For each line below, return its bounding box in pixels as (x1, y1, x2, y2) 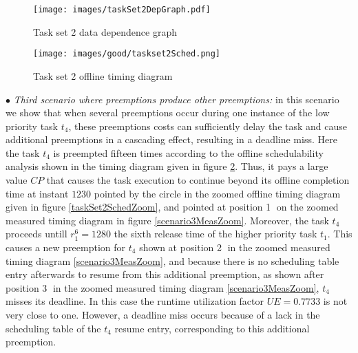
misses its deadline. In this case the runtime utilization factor (6, 294, 264, 308)
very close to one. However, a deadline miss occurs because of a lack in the (6, 308, 320, 321)
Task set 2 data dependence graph (33, 24, 178, 39)
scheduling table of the (6, 321, 101, 335)
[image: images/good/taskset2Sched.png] (33, 49, 221, 59)
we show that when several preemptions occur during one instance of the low (6, 105, 330, 120)
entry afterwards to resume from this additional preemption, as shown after (6, 267, 324, 281)
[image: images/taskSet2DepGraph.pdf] (33, 5, 211, 14)
